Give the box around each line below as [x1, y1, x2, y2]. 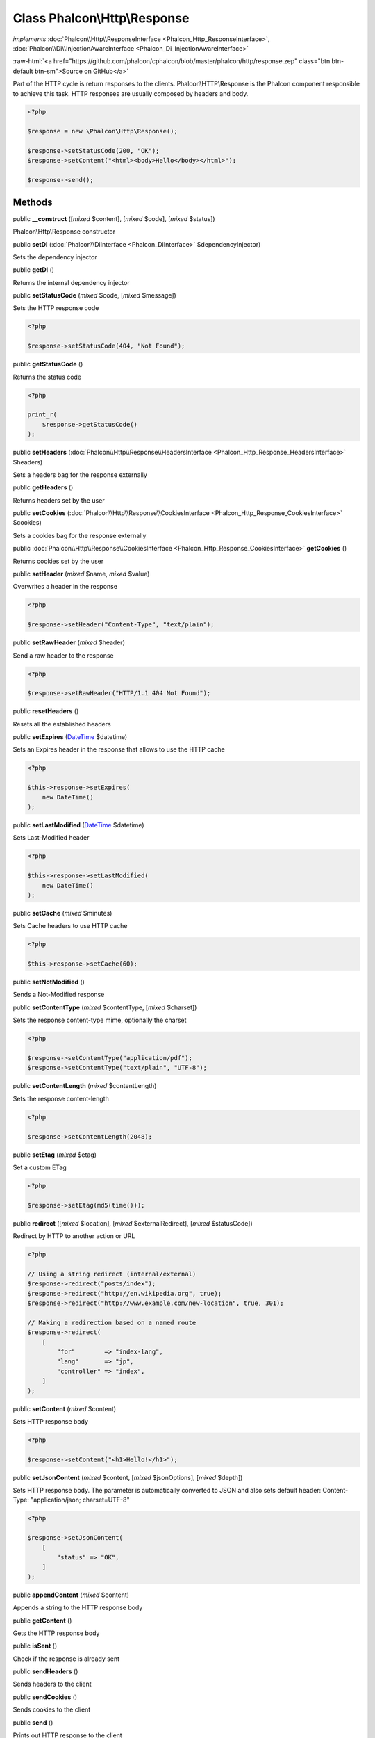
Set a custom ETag [12, 1163, 67, 1171]
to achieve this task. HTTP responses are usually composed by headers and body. [12, 89, 249, 97]
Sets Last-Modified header [12, 834, 90, 842]
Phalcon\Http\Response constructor [12, 227, 116, 236]
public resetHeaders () [12, 707, 79, 715]
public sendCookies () [12, 1693, 78, 1701]
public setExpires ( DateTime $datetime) [12, 733, 128, 741]
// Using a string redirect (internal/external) [27, 1269, 197, 1278]
